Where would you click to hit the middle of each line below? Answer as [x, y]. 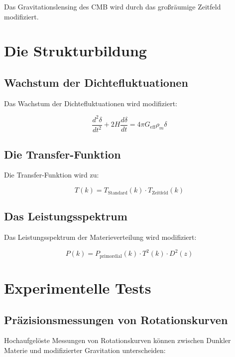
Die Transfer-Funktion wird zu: [52, 175]
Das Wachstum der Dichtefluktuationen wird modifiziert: [91, 103]
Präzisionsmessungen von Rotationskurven [116, 319]
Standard [117, 193]
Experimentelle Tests [78, 288]
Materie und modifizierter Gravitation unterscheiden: [85, 350]
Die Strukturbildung [75, 51]
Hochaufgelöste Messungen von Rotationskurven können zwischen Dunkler [117, 340]
